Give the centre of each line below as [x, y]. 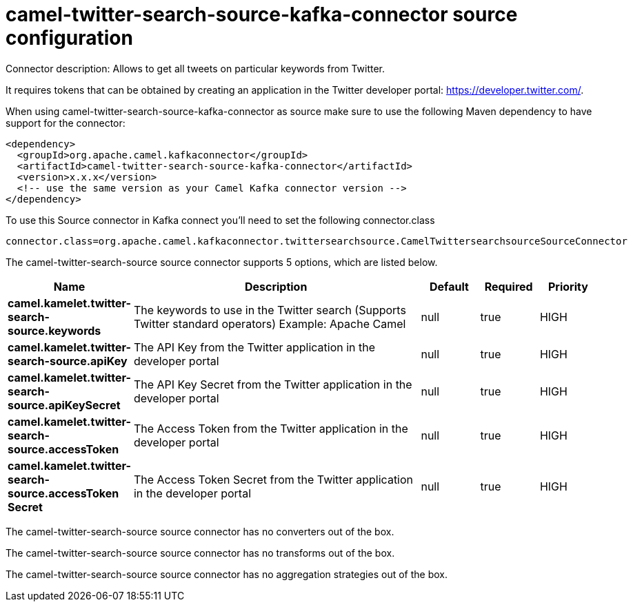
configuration [69, 38]
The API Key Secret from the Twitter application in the [273, 384]
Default [449, 286]
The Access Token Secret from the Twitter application [273, 479]
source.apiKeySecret [64, 405]
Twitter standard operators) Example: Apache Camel [270, 323]
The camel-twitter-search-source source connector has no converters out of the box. [200, 531]
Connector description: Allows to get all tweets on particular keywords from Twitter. [195, 68]
